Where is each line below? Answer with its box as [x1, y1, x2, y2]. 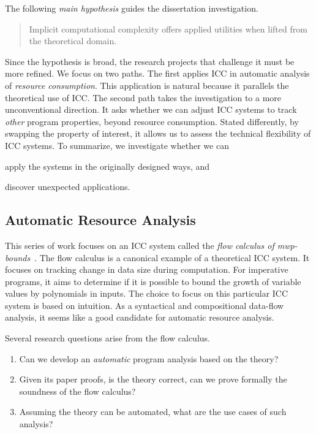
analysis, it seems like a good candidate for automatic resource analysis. [5, 311, 274, 324]
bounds [5, 251, 31, 264]
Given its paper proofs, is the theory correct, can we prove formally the [19, 373, 287, 386]
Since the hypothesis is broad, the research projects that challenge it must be [5, 55, 295, 67]
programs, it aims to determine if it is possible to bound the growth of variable [5, 275, 301, 287]
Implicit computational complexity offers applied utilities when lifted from [29, 22, 307, 35]
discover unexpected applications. [5, 180, 130, 193]
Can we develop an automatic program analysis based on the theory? [19, 352, 279, 365]
